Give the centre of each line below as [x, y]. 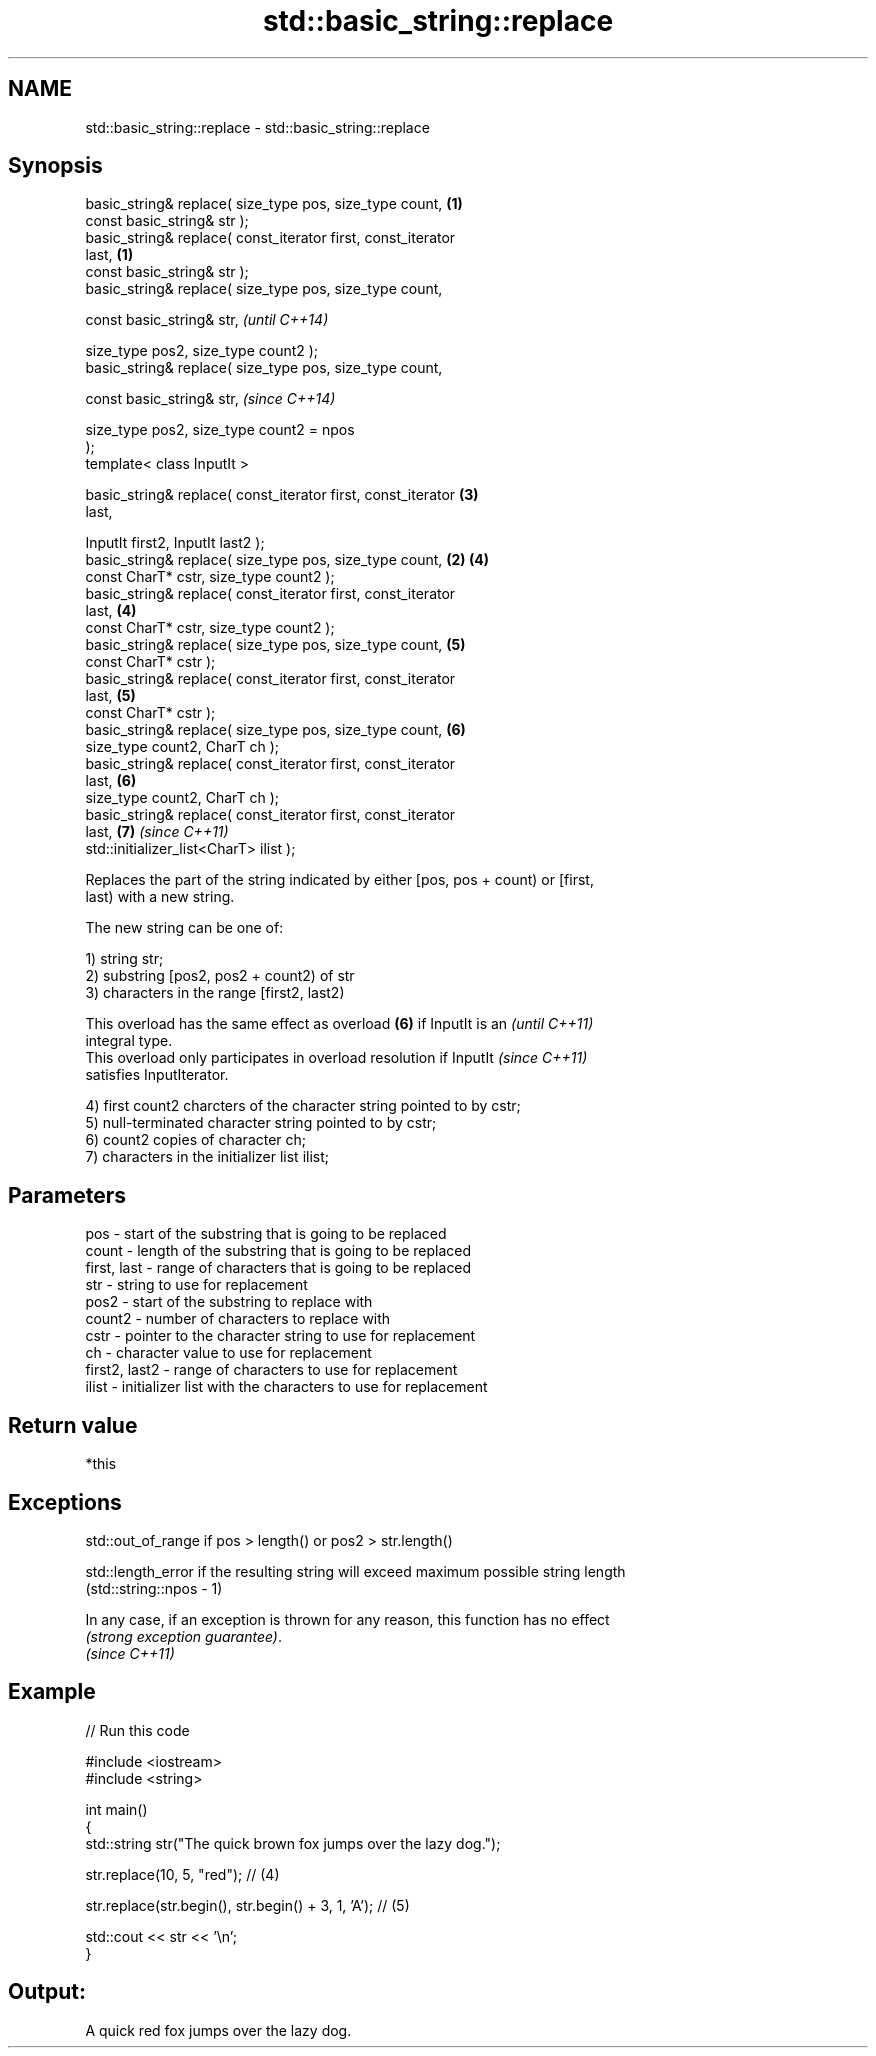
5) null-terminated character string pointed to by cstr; [261, 1123]
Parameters [67, 1195]
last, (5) [110, 696]
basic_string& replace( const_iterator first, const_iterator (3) [282, 495]
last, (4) [111, 611]
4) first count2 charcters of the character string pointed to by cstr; [303, 1106]
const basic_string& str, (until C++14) [207, 320]
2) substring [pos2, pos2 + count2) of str [220, 976]
